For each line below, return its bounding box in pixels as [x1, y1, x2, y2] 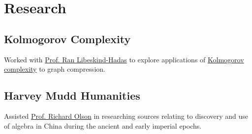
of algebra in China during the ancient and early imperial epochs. [4, 120, 202, 131]
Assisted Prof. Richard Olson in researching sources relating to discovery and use [4, 110, 249, 121]
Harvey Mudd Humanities [4, 88, 140, 103]
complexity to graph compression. [4, 64, 105, 74]
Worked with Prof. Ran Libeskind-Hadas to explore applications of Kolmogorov [4, 54, 244, 64]
